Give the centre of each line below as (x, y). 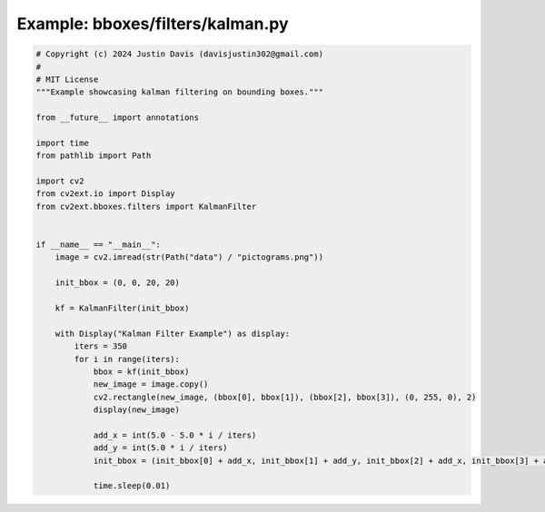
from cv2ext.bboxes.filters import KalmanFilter (146, 206)
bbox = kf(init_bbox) (141, 371)
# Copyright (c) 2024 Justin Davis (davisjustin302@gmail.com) (180, 54)
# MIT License (67, 79)
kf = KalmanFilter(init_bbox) (122, 308)
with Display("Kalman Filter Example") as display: (173, 333)
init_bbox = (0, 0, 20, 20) (118, 283)
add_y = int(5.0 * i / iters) (160, 448)
